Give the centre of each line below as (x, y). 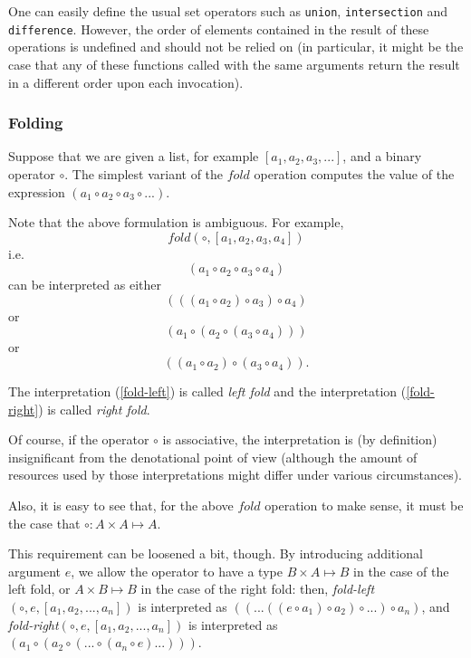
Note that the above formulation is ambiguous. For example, (176, 222)
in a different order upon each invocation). (126, 82)
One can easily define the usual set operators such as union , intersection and (228, 11)
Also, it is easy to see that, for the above (121, 505)
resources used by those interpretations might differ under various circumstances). (235, 475)
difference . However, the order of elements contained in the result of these (219, 29)
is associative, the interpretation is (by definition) (300, 439)
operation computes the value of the (354, 173)
